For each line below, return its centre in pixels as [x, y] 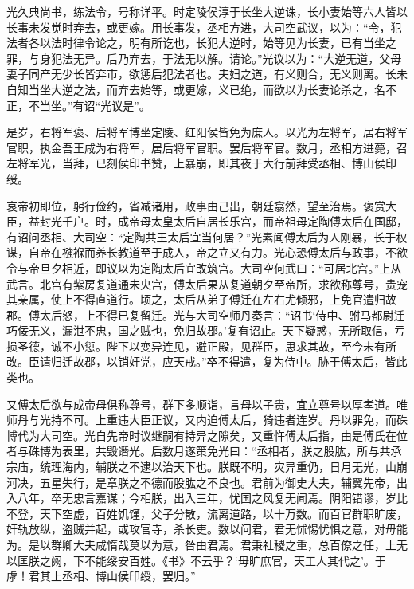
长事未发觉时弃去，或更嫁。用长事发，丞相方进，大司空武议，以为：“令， [199, 27]
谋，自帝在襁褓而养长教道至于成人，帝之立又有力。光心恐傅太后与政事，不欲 [207, 252]
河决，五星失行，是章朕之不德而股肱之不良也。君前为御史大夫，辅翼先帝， [201, 482]
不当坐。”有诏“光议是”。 [89, 105]
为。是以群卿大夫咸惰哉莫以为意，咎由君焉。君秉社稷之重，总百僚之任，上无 [207, 544]
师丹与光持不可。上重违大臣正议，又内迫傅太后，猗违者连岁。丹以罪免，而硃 [207, 420]
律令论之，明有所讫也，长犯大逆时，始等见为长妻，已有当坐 [229, 43]
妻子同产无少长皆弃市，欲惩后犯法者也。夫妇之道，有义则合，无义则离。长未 [207, 74]
